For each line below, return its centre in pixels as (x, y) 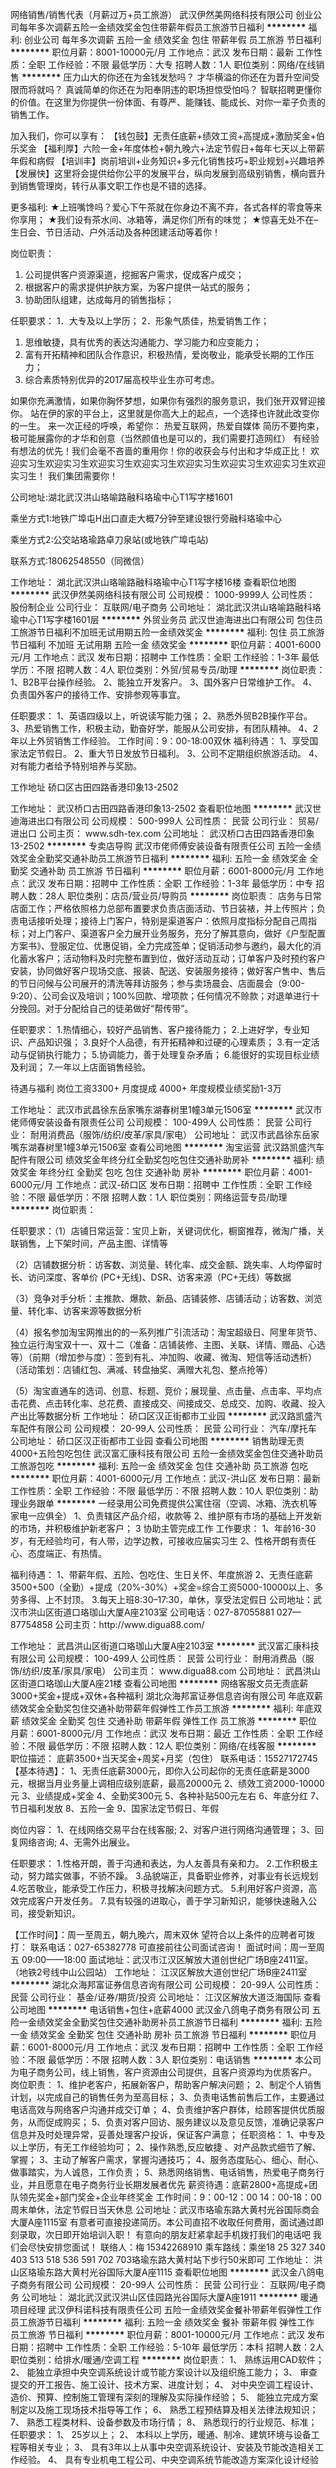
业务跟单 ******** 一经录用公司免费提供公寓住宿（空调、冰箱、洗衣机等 (168, 1503)
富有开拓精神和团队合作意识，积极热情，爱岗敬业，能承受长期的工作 (165, 354)
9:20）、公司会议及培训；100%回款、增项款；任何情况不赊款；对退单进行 (161, 996)
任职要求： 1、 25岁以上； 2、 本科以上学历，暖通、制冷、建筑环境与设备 (161, 2434)
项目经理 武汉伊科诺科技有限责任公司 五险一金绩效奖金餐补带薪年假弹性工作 (166, 2309)
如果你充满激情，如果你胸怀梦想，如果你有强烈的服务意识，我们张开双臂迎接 (168, 401)
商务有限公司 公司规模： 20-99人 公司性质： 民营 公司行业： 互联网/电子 (167, 2284)
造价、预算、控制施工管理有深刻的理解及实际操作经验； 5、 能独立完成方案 (164, 2397)
